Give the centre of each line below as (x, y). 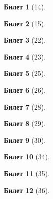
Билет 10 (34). (27, 157)
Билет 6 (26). (25, 90)
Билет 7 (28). (25, 106)
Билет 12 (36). (27, 190)
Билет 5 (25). (25, 73)
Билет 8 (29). (25, 123)
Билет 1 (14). (25, 6)
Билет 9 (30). (25, 140)
